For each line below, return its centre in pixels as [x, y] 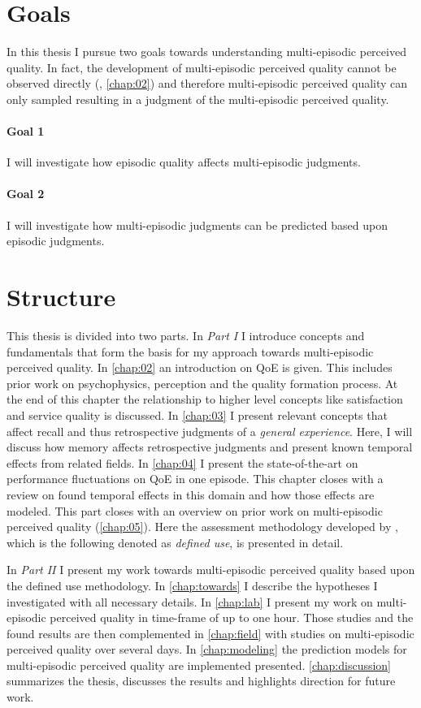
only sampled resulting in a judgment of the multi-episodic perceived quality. [198, 99]
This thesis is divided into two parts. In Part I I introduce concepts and [186, 335]
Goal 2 [26, 194]
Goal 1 [26, 131]
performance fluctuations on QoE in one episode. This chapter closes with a [195, 479]
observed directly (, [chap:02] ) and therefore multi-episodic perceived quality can [207, 83]
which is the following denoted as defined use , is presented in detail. [175, 542]
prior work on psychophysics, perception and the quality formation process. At [202, 383]
